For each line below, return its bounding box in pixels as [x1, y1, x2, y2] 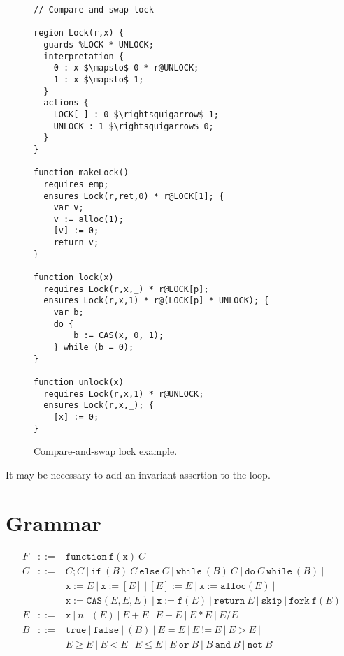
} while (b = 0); [53, 342, 134, 353]
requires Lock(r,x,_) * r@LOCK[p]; [43, 284, 209, 294]
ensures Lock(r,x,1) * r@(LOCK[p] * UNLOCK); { [43, 296, 269, 306]
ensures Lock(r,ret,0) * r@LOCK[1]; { [43, 191, 224, 201]
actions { [43, 98, 89, 108]
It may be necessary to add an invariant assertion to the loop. [6, 467, 271, 481]
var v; [53, 203, 84, 213]
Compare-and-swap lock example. [34, 444, 178, 458]
